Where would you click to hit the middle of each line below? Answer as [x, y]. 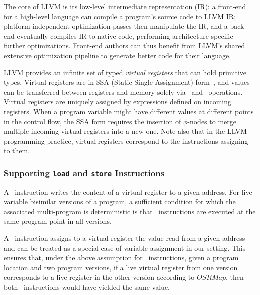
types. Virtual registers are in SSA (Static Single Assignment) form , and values [127, 82]
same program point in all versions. [58, 221]
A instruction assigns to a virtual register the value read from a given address [125, 238]
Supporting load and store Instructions [84, 172]
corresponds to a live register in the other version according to [99, 277]
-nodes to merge [212, 121]
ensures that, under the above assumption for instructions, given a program [121, 257]
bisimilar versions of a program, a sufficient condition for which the [133, 201]
